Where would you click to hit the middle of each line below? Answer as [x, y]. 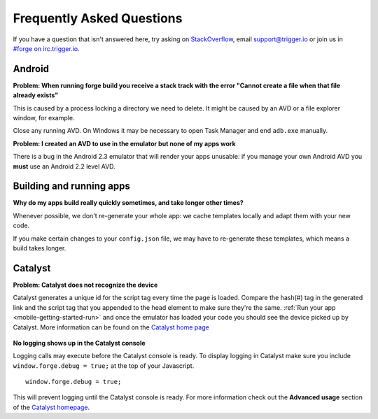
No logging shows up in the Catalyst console [79, 343]
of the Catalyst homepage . [51, 407]
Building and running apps [72, 186]
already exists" [36, 95]
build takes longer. [40, 248]
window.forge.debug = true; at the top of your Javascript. [104, 365]
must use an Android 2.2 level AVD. [64, 166]
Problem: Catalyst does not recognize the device [85, 285]
